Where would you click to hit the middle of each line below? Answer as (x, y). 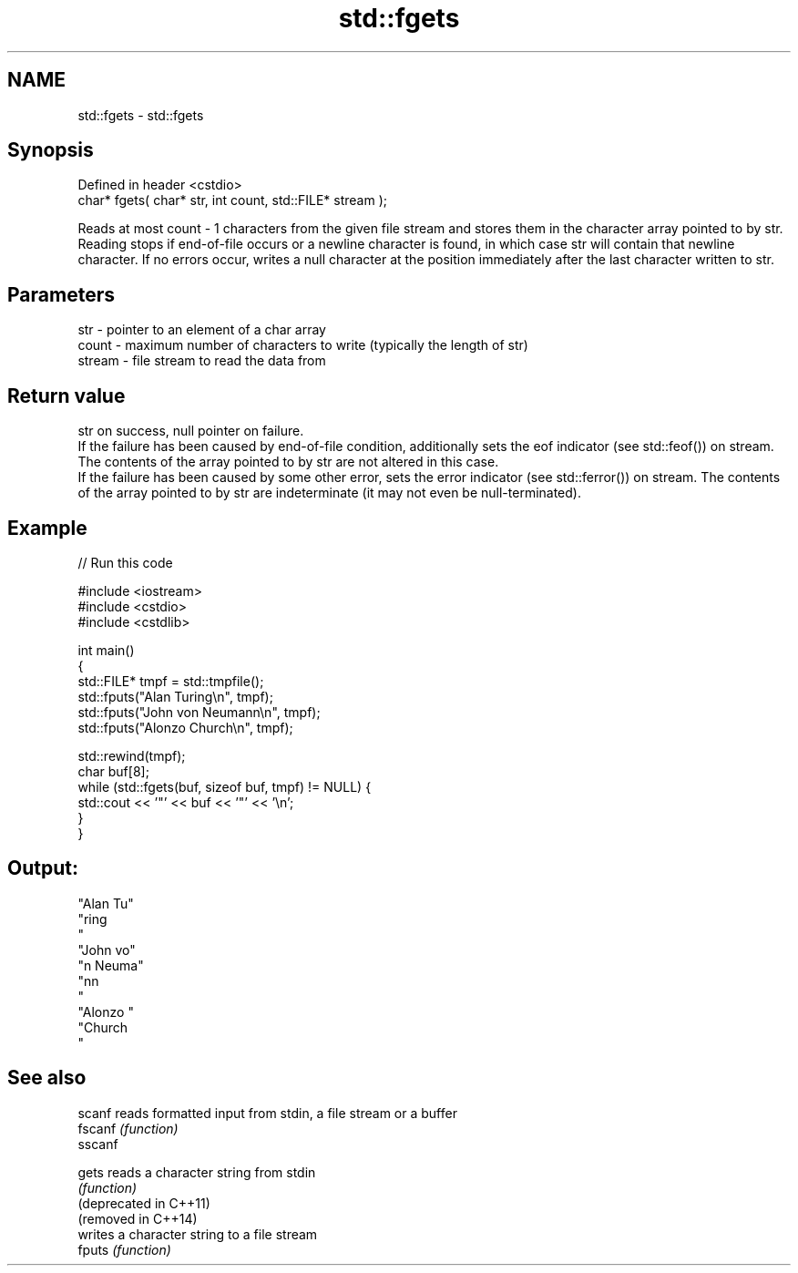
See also (47, 1078)
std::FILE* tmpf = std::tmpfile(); (171, 681)
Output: (43, 868)
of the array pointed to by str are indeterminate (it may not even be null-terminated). (329, 493)
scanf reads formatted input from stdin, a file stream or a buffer (267, 1113)
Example (47, 528)
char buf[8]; (113, 771)
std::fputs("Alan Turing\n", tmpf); (175, 696)
